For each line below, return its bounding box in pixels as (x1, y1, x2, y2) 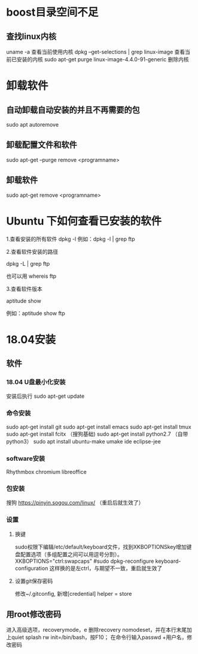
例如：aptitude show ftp (6, 310, 65, 317)
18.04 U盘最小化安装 (6, 378, 66, 386)
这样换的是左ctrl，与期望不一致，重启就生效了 (49, 565, 163, 572)
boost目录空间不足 (6, 5, 99, 19)
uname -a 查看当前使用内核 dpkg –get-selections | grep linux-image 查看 (6, 49, 185, 55)
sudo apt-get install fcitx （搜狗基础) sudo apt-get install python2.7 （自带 (6, 430, 188, 437)
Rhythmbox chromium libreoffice (6, 469, 87, 476)
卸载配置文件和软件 (6, 140, 77, 150)
